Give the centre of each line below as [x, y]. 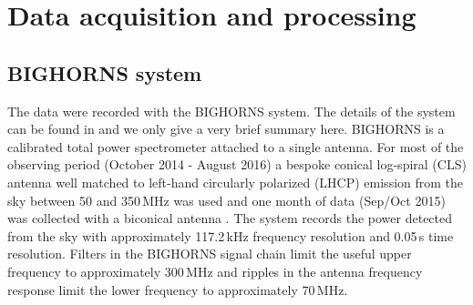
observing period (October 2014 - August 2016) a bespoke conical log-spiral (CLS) [237, 164]
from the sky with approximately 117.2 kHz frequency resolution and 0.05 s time [231, 235]
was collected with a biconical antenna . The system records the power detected [230, 218]
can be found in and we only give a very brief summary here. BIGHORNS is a [226, 129]
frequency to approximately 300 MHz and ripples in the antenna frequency [215, 271]
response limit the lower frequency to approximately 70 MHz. [178, 289]
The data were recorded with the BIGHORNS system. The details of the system [231, 111]
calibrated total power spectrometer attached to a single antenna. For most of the [236, 146]
